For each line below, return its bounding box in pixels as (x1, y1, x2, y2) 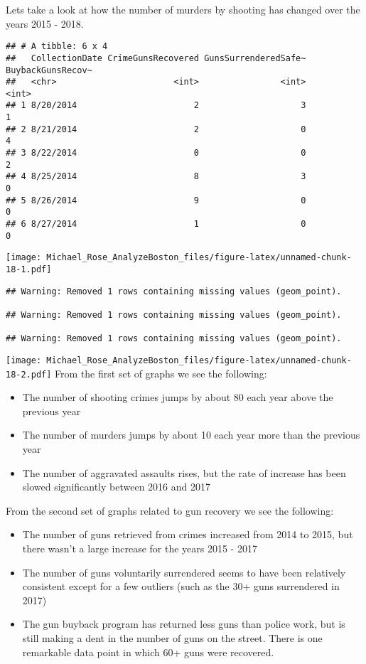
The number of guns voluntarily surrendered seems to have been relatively (22, 564, 346, 579)
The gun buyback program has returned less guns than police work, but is (22, 616, 345, 631)
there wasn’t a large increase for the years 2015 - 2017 (22, 541, 257, 555)
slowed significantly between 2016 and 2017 (22, 479, 210, 494)
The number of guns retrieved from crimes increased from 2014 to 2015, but (22, 527, 353, 542)
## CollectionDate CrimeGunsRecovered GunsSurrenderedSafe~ (6, 53, 306, 63)
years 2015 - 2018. (6, 16, 84, 31)
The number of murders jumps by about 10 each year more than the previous (22, 427, 360, 442)
